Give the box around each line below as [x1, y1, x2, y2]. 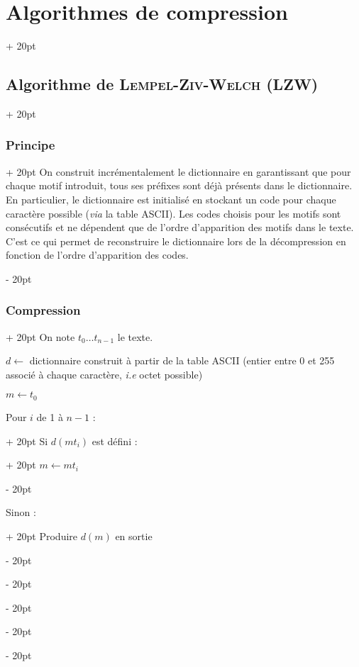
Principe [6, 136, 55, 154]
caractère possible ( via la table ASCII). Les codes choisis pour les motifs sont [6, 206, 341, 220]
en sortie [115, 528, 153, 543]
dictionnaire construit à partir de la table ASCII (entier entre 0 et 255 [29, 353, 335, 368]
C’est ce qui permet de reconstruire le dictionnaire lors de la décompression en [6, 233, 346, 248]
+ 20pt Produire [6, 528, 78, 543]
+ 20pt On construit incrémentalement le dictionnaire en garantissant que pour [6, 164, 351, 179]
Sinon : [6, 505, 36, 520]
